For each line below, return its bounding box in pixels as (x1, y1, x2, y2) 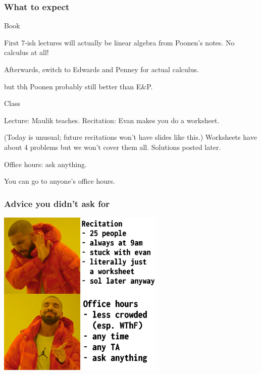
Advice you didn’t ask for (4, 197, 110, 209)
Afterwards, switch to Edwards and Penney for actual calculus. (4, 64, 199, 74)
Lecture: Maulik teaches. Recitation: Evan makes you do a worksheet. (4, 115, 220, 125)
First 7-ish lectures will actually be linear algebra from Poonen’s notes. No (4, 37, 235, 47)
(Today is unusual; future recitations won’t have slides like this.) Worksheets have (4, 132, 257, 142)
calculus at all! (4, 47, 49, 58)
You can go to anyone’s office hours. (4, 176, 115, 186)
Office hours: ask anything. (4, 158, 87, 169)
